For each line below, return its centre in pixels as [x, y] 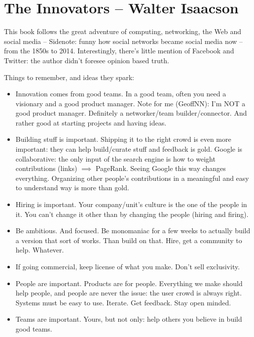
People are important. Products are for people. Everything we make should [129, 283]
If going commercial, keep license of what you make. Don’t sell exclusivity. [128, 266]
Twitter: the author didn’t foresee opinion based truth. [87, 60]
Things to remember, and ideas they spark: [69, 77]
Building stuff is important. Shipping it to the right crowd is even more [123, 139]
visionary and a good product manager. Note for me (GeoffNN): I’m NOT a [130, 103]
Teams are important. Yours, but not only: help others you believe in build [129, 319]
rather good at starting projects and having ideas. [91, 122]
